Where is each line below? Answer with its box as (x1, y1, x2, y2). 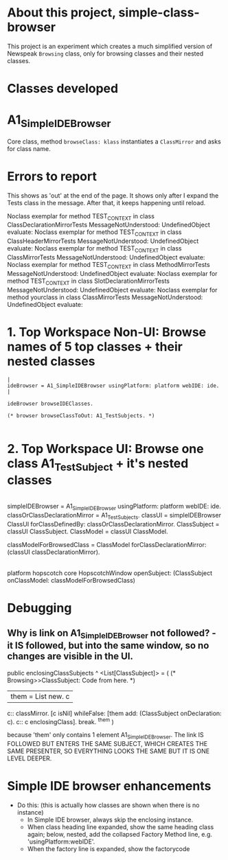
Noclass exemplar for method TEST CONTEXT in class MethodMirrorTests (7, 260, 211, 270)
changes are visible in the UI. (7, 651, 134, 662)
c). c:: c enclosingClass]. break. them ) (7, 716, 115, 725)
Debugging (7, 600, 72, 616)
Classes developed (7, 81, 119, 97)
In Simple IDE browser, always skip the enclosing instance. (27, 815, 194, 824)
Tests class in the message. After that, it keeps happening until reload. (7, 198, 206, 207)
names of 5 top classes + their (7, 338, 183, 354)
